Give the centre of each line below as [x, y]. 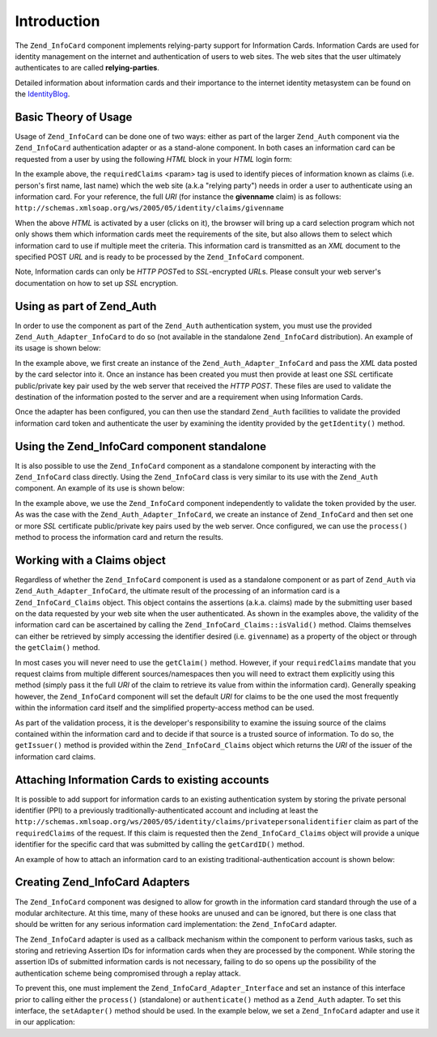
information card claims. [55, 756]
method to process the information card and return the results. [119, 537]
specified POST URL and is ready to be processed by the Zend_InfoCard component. [160, 257]
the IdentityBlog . [42, 94]
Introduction [57, 21]
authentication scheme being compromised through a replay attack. [128, 973]
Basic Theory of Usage [74, 117]
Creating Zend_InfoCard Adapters [102, 882]
